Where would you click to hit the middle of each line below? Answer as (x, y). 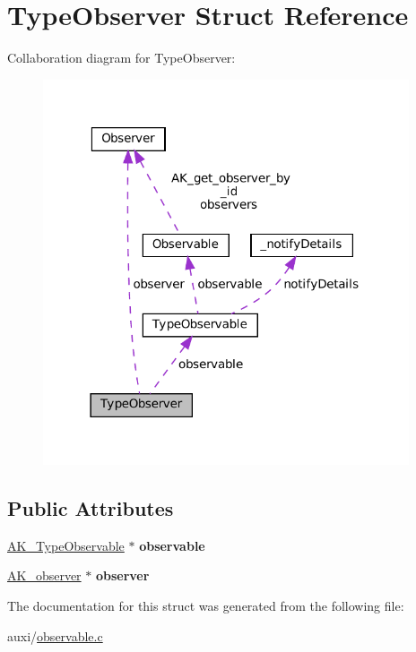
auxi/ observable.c (55, 635)
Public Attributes (91, 508)
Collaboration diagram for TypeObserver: (121, 58)
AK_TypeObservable (66, 545)
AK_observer (44, 575)
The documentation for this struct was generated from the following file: (206, 606)
